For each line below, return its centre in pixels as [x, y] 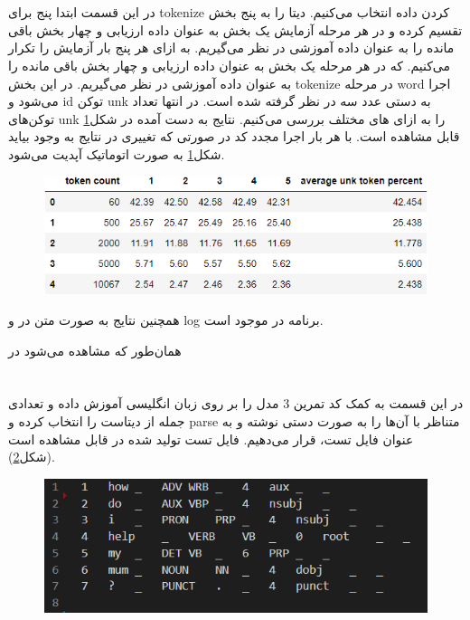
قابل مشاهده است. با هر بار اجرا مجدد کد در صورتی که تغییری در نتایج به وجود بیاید [234, 136]
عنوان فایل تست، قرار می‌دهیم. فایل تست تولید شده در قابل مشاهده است [211, 439]
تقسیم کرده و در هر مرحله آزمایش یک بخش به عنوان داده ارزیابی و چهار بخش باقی [235, 29]
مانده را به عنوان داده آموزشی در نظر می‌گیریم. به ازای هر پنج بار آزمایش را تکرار [231, 48]
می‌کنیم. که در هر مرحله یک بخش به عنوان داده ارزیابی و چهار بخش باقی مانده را [229, 65]
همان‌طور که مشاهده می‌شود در [95, 350]
